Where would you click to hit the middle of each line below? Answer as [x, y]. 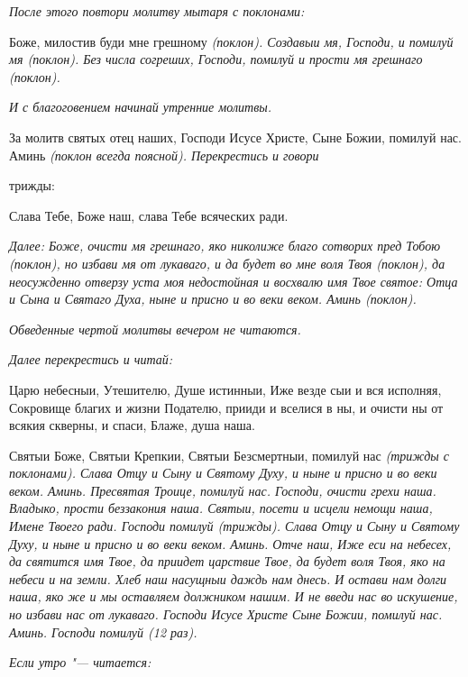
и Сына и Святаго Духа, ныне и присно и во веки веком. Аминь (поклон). [213, 299]
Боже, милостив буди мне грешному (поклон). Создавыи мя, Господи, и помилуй [231, 41]
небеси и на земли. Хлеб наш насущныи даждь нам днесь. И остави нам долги [228, 578]
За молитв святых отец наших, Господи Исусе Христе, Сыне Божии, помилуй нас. [235, 137]
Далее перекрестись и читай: [91, 359]
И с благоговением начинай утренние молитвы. [140, 107]
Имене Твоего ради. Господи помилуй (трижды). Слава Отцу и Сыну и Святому [234, 526]
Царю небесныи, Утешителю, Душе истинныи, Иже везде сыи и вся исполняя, [225, 389]
